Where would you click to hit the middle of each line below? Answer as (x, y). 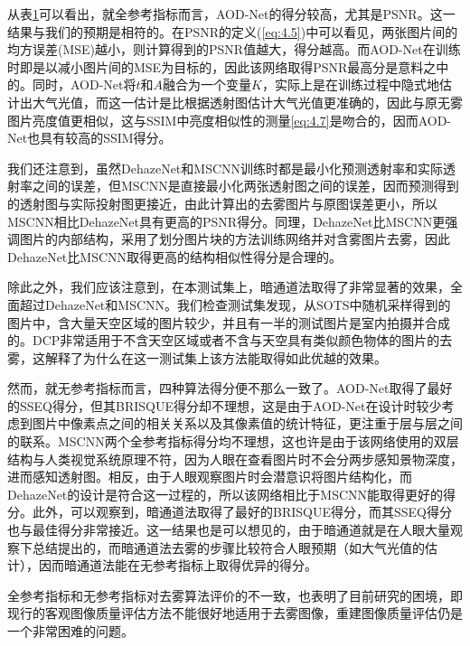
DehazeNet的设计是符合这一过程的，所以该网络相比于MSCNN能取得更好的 (226, 494)
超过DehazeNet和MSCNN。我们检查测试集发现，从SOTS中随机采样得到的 (235, 304)
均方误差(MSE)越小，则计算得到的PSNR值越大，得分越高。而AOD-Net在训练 (234, 49)
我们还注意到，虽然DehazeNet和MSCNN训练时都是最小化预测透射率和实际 (226, 168)
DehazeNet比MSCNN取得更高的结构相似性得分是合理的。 (175, 256)
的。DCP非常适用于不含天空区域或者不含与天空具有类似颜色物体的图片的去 (230, 340)
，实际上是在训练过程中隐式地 (350, 84)
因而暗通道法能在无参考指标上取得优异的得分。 (178, 565)
